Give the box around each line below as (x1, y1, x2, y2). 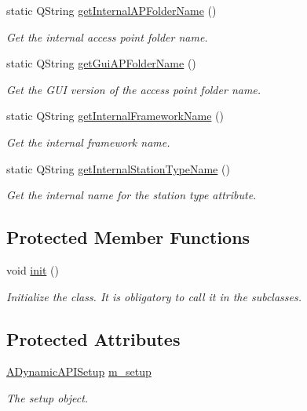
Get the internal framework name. (6, 133, 170, 150)
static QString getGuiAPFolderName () (6, 55, 196, 71)
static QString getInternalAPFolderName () (6, 2, 217, 18)
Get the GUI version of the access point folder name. (6, 81, 261, 97)
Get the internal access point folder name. (6, 28, 208, 45)
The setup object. (6, 389, 89, 406)
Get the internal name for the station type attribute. (6, 187, 257, 203)
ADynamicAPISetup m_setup (6, 363, 152, 380)
